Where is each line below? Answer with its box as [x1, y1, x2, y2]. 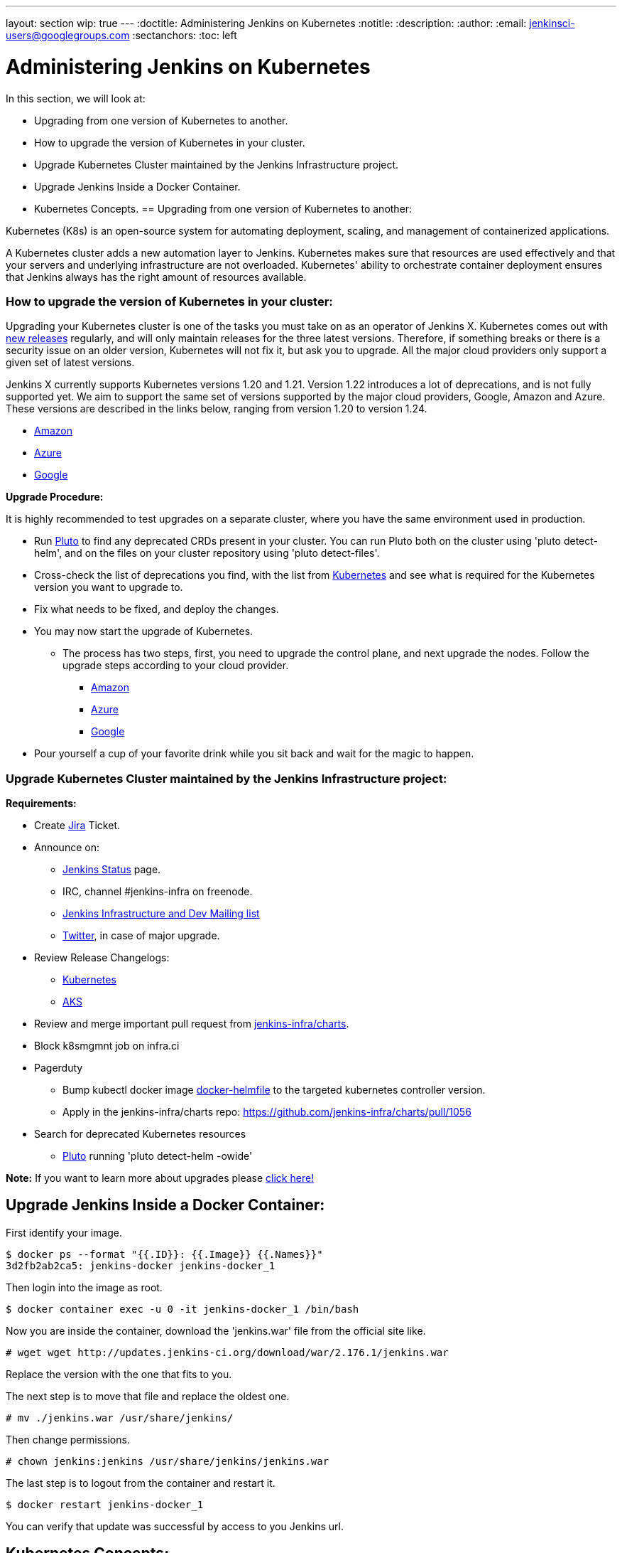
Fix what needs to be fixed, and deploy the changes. [34, 603, 279, 616]
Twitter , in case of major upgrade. [62, 929, 220, 941]
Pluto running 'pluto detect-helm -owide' [62, 1150, 253, 1162]
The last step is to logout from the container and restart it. [6, 1476, 275, 1489]
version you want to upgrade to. [34, 581, 183, 594]
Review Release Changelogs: [34, 951, 170, 964]
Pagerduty [34, 1062, 83, 1074]
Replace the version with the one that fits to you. [6, 1367, 232, 1380]
